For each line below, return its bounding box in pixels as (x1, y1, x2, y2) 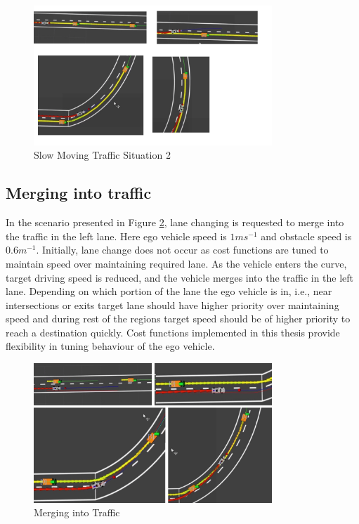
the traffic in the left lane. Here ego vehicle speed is (6, 228, 227, 243)
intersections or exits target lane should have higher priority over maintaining (6, 297, 339, 312)
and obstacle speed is (261, 228, 352, 243)
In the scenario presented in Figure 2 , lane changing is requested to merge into (6, 215, 344, 230)
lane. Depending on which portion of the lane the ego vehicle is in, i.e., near (6, 284, 332, 299)
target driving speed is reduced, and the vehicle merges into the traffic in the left (6, 270, 354, 284)
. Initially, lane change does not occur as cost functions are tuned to (36, 242, 329, 257)
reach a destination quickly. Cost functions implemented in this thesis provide (6, 325, 340, 339)
